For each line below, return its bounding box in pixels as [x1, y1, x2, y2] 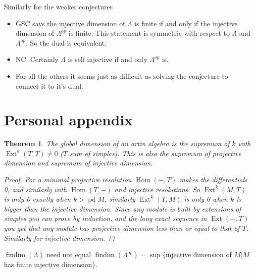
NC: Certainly [15, 54, 59, 64]
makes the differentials [179, 174, 248, 185]
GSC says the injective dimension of [15, 18, 125, 28]
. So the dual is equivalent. [26, 37, 107, 48]
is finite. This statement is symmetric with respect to [68, 28, 230, 38]
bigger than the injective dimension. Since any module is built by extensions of [4, 203, 241, 214]
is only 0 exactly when [4, 194, 71, 204]
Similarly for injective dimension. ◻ [4, 232, 115, 243]
